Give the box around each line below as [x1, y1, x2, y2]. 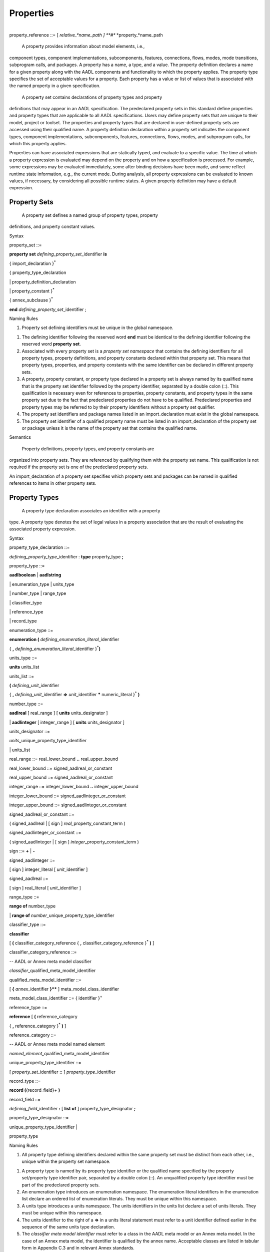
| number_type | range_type [9, 590, 66, 596]
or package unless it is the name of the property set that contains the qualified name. [21, 425, 197, 431]
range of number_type [9, 903, 56, 909]
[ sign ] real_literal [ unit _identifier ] [9, 884, 81, 891]
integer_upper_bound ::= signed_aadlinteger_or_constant [9, 802, 127, 808]
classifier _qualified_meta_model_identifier [9, 968, 96, 974]
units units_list [9, 664, 39, 670]
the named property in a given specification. [9, 83, 101, 89]
